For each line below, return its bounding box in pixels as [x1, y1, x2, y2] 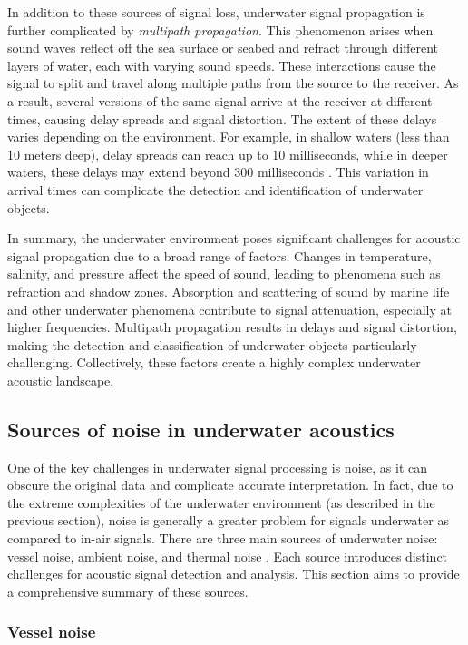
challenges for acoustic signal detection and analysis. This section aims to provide [7, 564, 460, 583]
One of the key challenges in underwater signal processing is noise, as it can [7, 457, 428, 476]
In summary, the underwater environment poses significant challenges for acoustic [7, 229, 461, 248]
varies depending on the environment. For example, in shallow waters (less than [7, 127, 450, 146]
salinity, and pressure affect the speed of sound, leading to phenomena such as [7, 264, 441, 283]
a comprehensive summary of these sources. [7, 581, 249, 601]
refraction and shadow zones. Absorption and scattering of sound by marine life [7, 281, 450, 300]
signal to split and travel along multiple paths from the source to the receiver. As [7, 73, 459, 93]
